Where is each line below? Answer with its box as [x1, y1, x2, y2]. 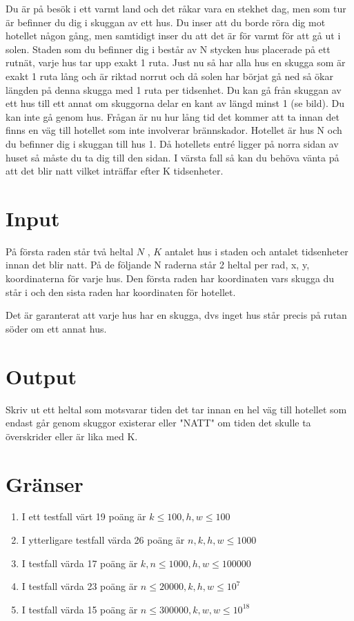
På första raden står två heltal [6, 244, 134, 258]
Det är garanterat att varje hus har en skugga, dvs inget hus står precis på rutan [6, 308, 347, 322]
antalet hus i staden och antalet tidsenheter [164, 244, 348, 258]
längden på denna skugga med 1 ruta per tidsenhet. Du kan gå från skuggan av [6, 82, 342, 97]
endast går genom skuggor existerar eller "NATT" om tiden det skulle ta [6, 415, 311, 430]
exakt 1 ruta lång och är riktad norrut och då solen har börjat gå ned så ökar [6, 68, 333, 83]
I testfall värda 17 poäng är [21, 555, 138, 570]
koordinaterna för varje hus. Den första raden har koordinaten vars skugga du [6, 271, 335, 286]
